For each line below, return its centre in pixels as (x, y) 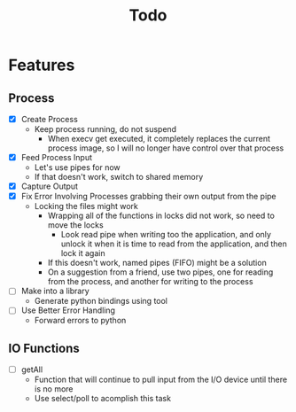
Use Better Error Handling (68, 310)
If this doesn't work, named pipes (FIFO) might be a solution (157, 263)
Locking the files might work (86, 206)
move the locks (75, 225)
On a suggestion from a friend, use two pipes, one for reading (160, 272)
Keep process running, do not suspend (105, 129)
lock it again (83, 253)
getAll (32, 369)
